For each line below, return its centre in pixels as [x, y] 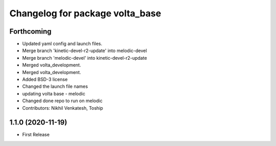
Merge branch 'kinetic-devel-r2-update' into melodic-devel [85, 51]
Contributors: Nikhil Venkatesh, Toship [63, 108]
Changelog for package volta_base [85, 13]
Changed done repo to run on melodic [62, 101]
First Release [36, 135]
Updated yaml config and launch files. [62, 44]
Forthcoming [30, 31]
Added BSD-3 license [45, 80]
